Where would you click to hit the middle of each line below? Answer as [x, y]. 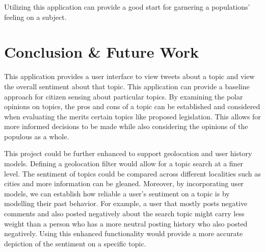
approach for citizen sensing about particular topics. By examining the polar [124, 96]
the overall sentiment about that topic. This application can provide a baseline [127, 86]
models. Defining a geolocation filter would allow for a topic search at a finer [124, 163]
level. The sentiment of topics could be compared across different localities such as [132, 173]
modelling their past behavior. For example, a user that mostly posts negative [126, 203]
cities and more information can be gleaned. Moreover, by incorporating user [124, 183]
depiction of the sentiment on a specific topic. [75, 243]
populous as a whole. [37, 136]
